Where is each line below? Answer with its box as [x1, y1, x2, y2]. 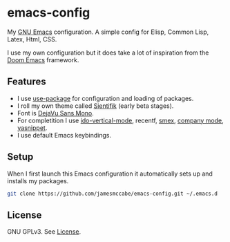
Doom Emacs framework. [7, 55, 79, 64]
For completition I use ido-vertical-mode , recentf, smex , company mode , [17, 116, 224, 124]
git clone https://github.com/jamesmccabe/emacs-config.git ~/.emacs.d [7, 190, 218, 197]
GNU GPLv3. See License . [7, 227, 82, 236]
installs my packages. [7, 176, 69, 185]
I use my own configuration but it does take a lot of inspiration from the [7, 48, 209, 57]
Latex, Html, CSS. [7, 35, 57, 43]
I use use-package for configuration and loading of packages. [17, 94, 194, 102]
